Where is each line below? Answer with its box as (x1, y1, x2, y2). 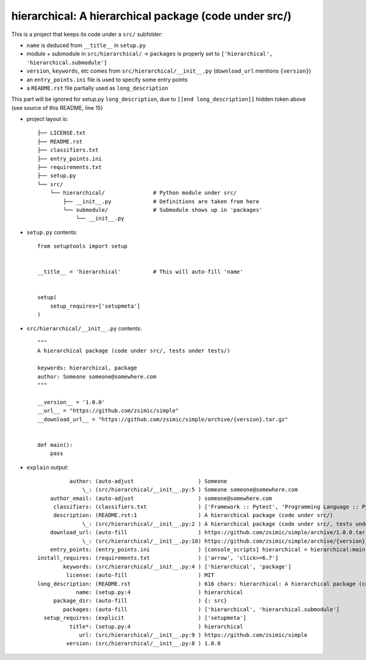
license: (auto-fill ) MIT (66, 571, 215, 579)
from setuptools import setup (37, 243, 128, 250)
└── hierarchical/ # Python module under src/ (49, 189, 237, 197)
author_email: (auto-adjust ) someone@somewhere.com (49, 495, 273, 502)
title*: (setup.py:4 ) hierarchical (69, 623, 243, 630)
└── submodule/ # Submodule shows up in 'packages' (63, 206, 263, 213)
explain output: (26, 463, 69, 471)
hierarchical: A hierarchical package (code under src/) (11, 9, 292, 23)
